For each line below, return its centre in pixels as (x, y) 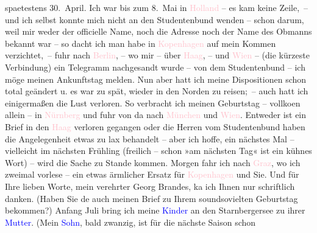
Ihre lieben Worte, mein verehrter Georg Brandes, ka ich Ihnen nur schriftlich (150, 186)
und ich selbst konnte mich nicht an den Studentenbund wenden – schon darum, (155, 19)
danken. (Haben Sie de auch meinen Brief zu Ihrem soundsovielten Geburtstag (151, 198)
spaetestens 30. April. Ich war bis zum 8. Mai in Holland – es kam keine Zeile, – (157, 7)
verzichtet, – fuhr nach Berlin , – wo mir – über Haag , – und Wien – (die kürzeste (157, 55)
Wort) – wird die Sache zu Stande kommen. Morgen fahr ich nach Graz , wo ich (153, 162)
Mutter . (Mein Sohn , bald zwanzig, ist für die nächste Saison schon (130, 222)
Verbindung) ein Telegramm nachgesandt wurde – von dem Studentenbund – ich (155, 67)
